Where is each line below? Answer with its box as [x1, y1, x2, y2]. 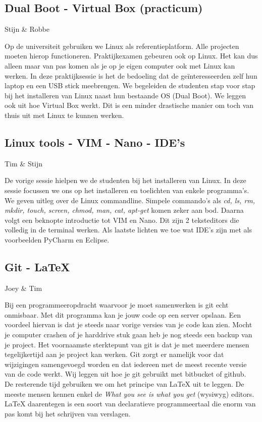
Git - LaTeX [5, 259, 70, 274]
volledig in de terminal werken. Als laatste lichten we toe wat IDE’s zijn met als [5, 224, 252, 235]
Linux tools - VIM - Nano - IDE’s [5, 134, 185, 150]
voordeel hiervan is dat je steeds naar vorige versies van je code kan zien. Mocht [5, 319, 252, 330]
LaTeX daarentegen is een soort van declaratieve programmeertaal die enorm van [5, 398, 256, 409]
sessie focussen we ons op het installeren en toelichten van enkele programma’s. [5, 185, 249, 195]
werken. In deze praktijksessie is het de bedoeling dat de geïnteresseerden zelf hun [5, 70, 257, 81]
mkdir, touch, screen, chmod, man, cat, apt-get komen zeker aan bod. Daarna [5, 205, 244, 215]
